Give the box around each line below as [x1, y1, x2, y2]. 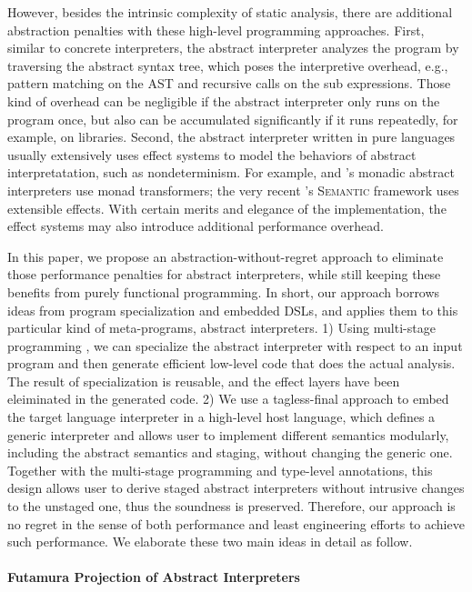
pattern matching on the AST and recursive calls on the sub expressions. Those [7, 74, 451, 93]
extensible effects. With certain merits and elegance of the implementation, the [7, 198, 447, 217]
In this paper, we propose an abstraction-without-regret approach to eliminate [7, 246, 444, 266]
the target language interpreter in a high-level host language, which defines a [7, 407, 436, 426]
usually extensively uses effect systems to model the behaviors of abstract [7, 145, 417, 164]
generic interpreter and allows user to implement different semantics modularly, [7, 425, 449, 444]
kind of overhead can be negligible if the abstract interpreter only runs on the [7, 91, 440, 110]
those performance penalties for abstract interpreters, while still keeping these [7, 265, 441, 284]
